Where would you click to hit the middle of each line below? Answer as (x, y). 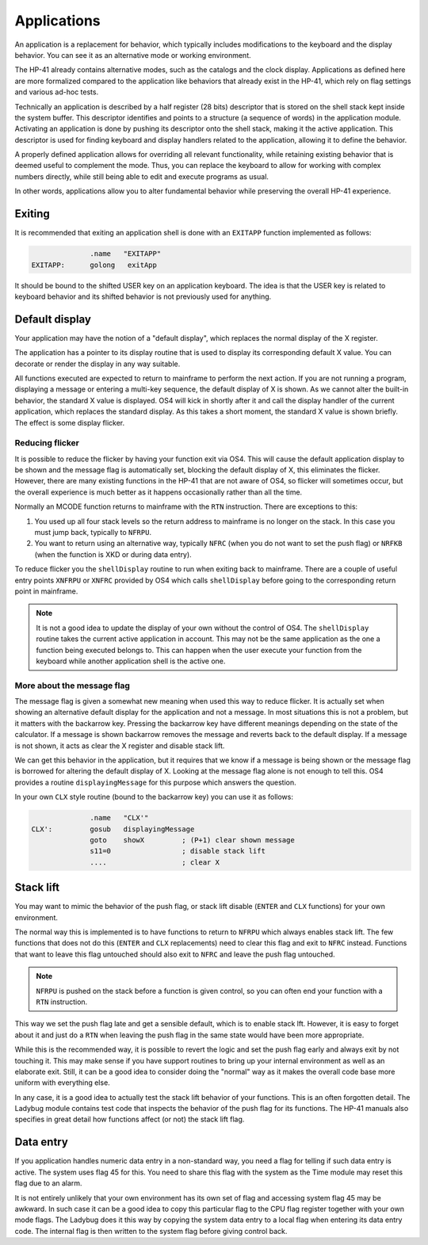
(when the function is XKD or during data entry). (113, 554)
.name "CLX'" (119, 818)
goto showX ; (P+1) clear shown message (192, 840)
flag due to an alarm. (48, 1183)
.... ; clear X (155, 862)
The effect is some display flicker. (70, 422)
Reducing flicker (47, 443)
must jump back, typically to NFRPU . (93, 533)
